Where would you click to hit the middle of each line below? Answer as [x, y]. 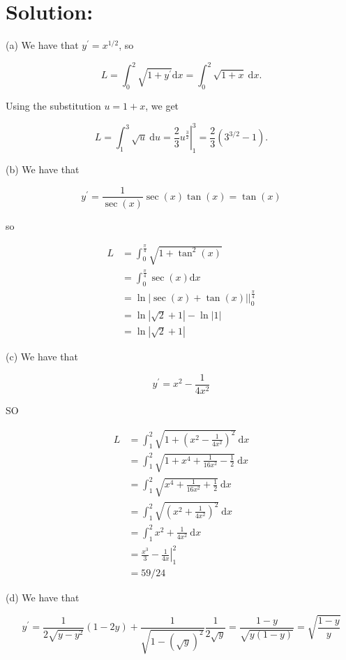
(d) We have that [43, 597]
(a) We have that [42, 45]
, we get [162, 106]
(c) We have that [42, 357]
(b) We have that [43, 169]
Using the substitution [53, 106]
